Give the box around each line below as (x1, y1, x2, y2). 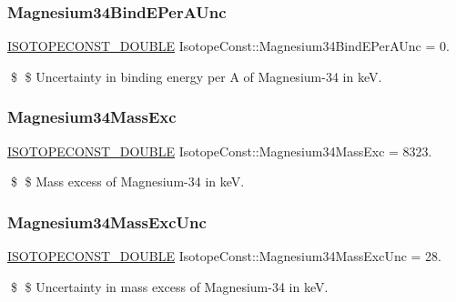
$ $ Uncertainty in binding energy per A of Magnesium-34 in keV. (10, 66, 382, 86)
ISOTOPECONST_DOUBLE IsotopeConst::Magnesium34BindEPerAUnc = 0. (7, 36, 450, 55)
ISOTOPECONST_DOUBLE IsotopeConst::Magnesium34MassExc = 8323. (7, 141, 432, 160)
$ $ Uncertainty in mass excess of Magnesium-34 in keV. (10, 277, 329, 296)
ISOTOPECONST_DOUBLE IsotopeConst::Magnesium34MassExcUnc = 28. (7, 247, 442, 266)
